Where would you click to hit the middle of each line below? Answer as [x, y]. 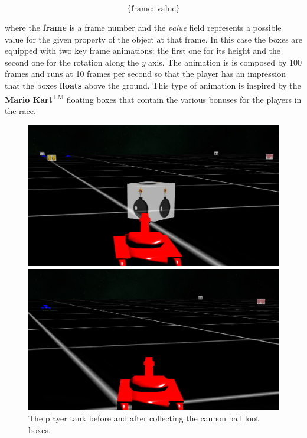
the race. [20, 110]
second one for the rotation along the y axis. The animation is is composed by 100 [153, 62]
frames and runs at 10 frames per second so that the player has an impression [146, 74]
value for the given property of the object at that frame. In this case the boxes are [154, 39]
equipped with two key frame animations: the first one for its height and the [143, 51]
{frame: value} [153, 9]
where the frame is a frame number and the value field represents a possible [143, 27]
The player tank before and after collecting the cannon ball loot [144, 418]
